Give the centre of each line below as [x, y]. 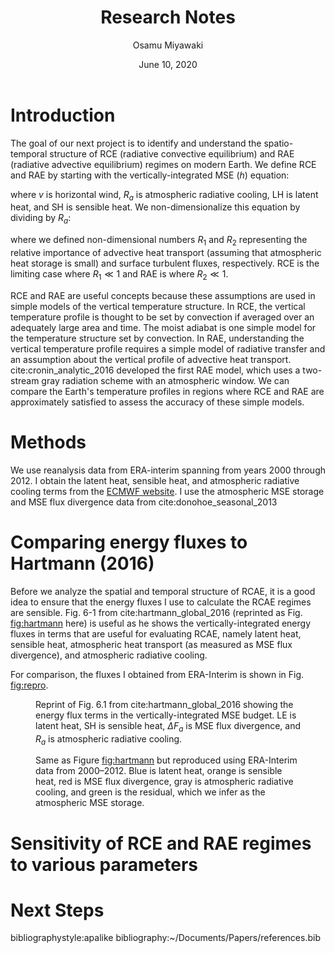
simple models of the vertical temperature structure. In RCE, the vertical [158, 306]
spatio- [278, 143]
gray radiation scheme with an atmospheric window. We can [165, 380]
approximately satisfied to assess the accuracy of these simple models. [157, 402]
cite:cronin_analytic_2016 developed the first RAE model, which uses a [155, 370]
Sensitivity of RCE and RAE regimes [161, 843]
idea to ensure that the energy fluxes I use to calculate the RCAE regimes [161, 602]
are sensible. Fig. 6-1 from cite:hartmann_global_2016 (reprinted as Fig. [156, 612]
